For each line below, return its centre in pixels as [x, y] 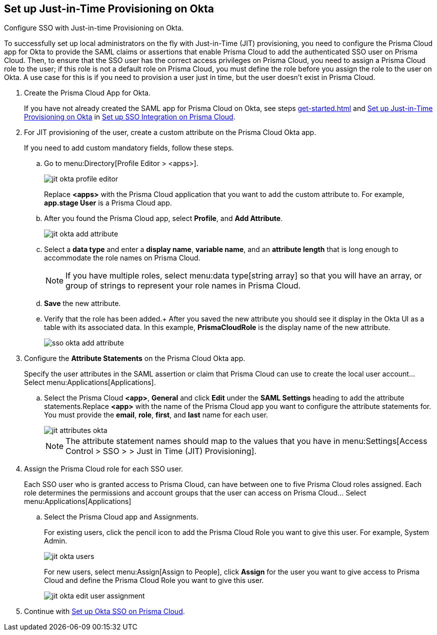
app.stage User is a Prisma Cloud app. [108, 203]
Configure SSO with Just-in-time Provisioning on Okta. [94, 28]
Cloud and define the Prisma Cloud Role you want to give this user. [154, 580]
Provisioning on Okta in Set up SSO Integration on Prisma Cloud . [130, 117]
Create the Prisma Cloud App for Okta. [87, 93]
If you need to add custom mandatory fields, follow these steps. [129, 148]
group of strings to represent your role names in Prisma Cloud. [183, 286]
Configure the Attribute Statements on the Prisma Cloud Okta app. [135, 358]
